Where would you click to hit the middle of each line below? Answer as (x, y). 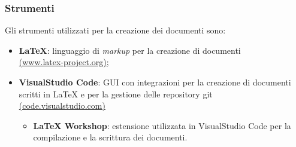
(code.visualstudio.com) (62, 105)
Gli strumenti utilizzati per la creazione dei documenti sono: (115, 30)
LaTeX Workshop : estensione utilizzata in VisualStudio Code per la (162, 125)
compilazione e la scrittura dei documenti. (110, 137)
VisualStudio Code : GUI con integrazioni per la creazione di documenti (155, 82)
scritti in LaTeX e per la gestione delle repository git (116, 94)
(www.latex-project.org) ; (64, 62)
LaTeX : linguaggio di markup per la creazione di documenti (130, 50)
